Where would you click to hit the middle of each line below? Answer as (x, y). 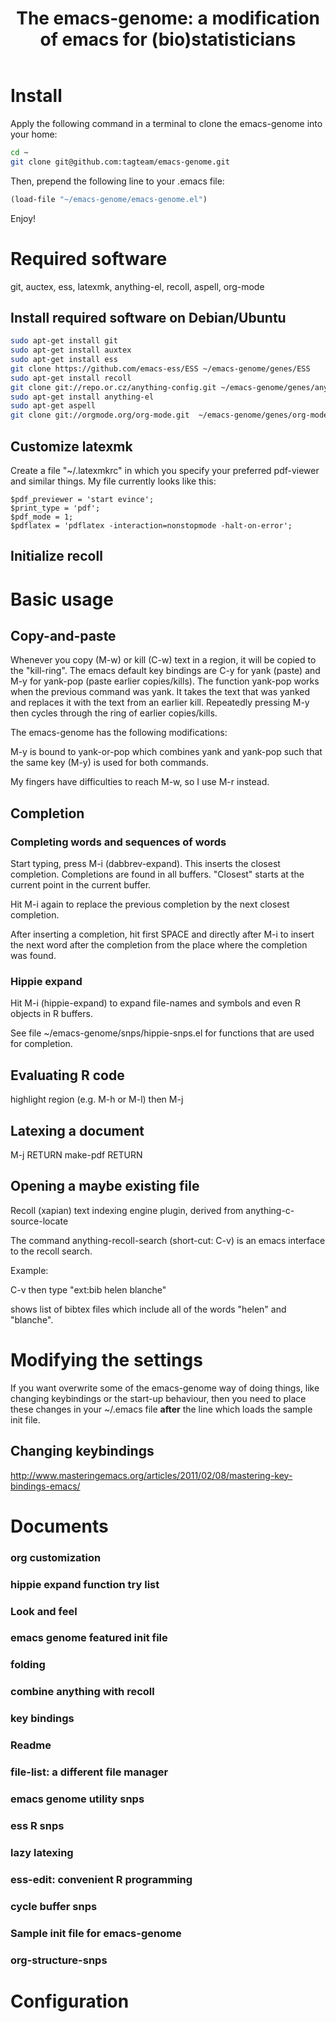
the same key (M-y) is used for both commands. (109, 763)
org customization (56, 1557)
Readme (31, 1745)
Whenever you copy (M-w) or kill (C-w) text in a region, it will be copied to (163, 660)
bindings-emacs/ (45, 1486)
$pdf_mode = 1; (42, 517)
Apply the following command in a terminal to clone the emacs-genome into (166, 123)
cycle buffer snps (54, 1906)
